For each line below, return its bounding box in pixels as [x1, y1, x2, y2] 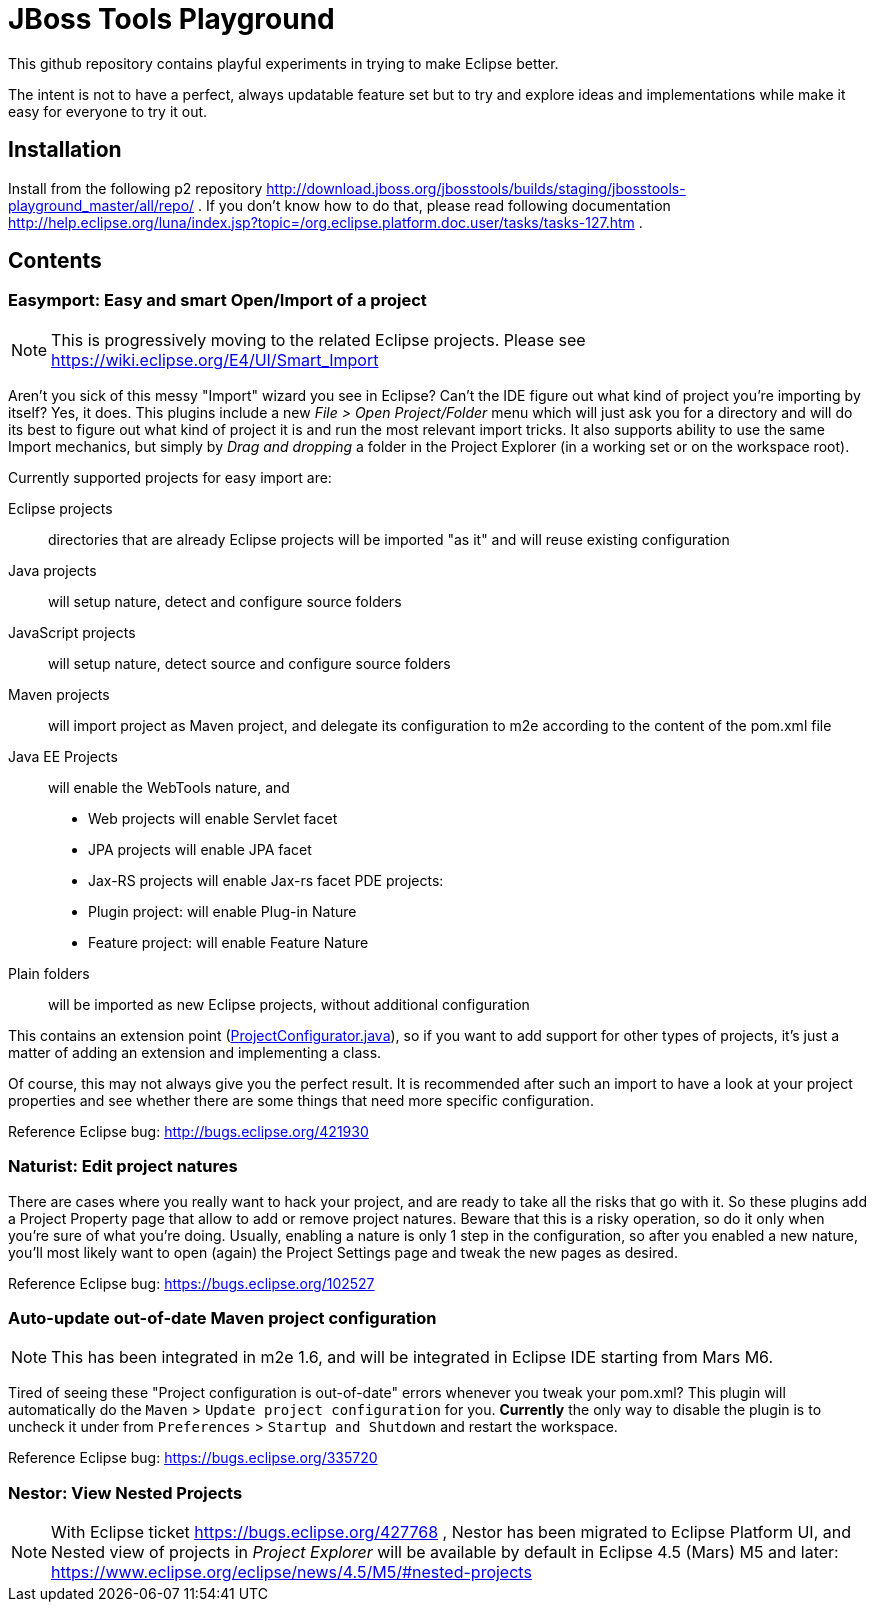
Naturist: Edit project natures [8, 1156, 238, 1177]
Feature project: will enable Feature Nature [88, 933, 369, 951]
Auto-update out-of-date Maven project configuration [8, 1307, 437, 1328]
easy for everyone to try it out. [8, 102, 208, 120]
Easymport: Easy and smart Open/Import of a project [8, 290, 427, 311]
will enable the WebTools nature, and [48, 778, 290, 796]
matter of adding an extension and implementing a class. [8, 1043, 382, 1061]
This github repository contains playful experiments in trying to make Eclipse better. [8, 54, 559, 72]
